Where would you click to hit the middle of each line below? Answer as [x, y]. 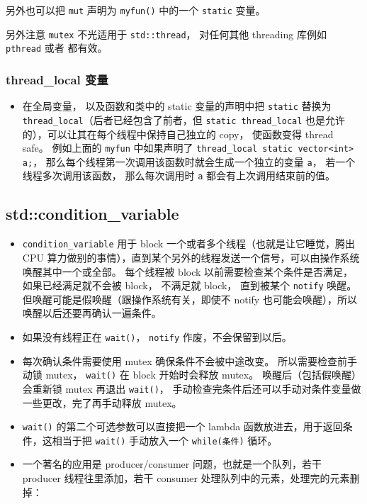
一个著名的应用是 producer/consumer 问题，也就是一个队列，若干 [172, 464]
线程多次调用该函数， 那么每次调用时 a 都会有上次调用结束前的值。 [179, 175]
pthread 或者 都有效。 [57, 48]
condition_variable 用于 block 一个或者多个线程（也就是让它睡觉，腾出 [188, 243]
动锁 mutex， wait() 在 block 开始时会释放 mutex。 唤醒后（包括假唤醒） [192, 375]
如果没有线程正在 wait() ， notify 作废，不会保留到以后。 [157, 336]
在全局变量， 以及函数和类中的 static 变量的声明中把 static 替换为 [177, 106]
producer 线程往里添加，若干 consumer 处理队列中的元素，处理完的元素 [186, 478]
